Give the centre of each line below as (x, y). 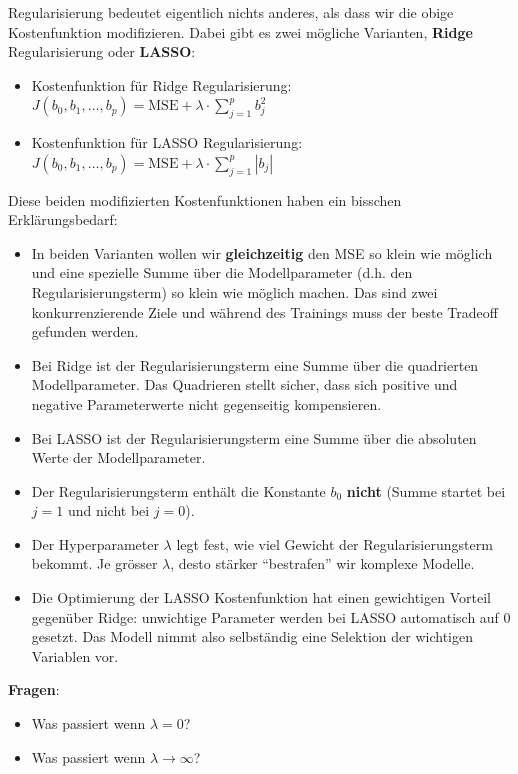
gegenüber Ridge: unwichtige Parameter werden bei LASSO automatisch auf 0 (271, 616)
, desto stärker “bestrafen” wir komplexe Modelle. (322, 563)
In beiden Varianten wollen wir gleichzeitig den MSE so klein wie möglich (262, 252)
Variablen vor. (75, 655)
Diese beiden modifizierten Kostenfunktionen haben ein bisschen (205, 199)
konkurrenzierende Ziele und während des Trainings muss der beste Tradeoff (264, 311)
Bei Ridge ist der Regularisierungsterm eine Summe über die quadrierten (255, 364)
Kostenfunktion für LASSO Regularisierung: (167, 142)
